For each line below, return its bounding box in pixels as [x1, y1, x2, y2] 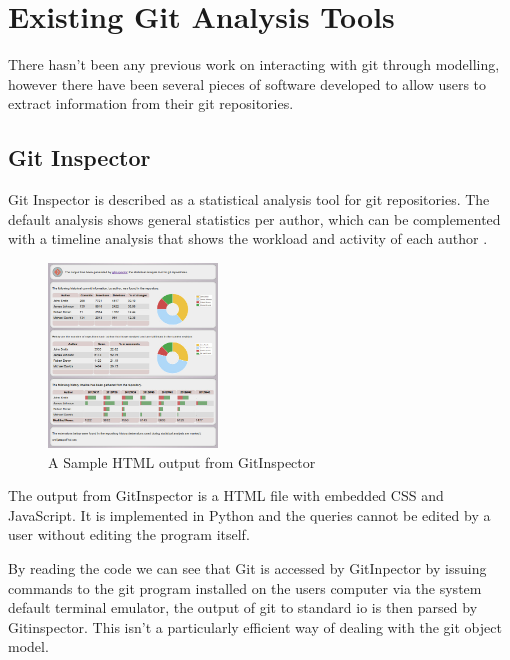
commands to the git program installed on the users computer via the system [8, 577, 482, 598]
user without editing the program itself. [8, 524, 250, 545]
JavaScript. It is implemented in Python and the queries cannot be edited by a [8, 504, 491, 525]
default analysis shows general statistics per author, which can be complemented [8, 208, 501, 229]
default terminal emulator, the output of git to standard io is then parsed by [8, 597, 478, 618]
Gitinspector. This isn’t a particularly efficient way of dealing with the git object [8, 616, 502, 637]
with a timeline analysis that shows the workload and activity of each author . [8, 228, 488, 249]
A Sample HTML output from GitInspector [48, 451, 316, 472]
